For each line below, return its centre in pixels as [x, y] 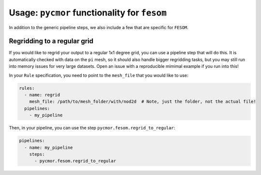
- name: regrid [42, 95]
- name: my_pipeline [49, 147]
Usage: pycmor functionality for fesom [88, 13]
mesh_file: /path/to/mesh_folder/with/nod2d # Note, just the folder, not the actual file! [143, 102]
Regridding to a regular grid [51, 41]
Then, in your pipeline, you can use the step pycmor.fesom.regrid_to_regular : [92, 128]
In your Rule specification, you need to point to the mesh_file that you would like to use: [99, 75]
